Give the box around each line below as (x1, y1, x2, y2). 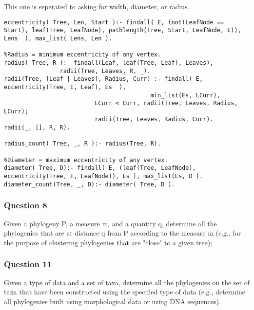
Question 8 (4, 199, 47, 211)
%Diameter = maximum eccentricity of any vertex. (4, 156, 168, 164)
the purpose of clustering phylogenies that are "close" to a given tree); (4, 237, 213, 247)
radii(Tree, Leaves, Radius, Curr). (95, 116, 214, 123)
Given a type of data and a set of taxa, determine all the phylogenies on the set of (4, 277, 250, 287)
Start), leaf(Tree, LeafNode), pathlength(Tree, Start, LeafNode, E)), (4, 27, 241, 34)
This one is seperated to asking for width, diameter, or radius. (4, 1, 190, 11)
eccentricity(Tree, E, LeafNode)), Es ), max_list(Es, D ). (4, 173, 203, 180)
